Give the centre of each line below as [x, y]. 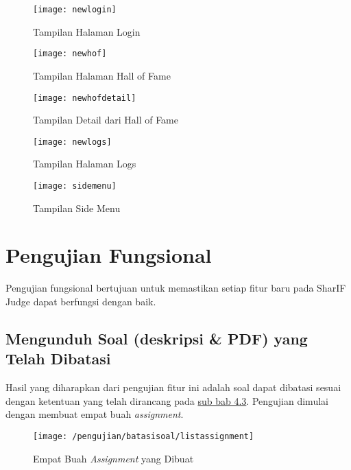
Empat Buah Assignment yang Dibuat [113, 458]
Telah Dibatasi [58, 359]
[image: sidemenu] [75, 186]
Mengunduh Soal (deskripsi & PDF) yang [157, 338]
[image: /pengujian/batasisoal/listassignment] [144, 436]
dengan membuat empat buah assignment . [95, 414]
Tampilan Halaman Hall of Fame [102, 75]
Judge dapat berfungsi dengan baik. [81, 301]
